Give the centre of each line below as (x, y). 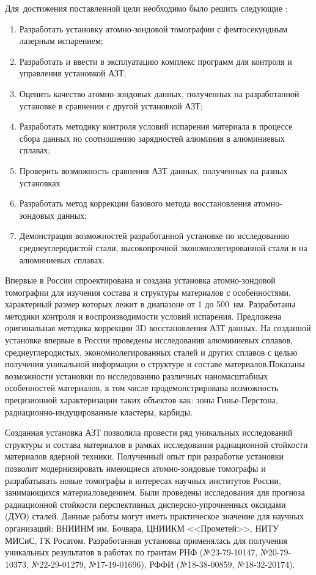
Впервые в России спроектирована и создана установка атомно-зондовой (140, 280)
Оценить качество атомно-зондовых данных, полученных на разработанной (159, 93)
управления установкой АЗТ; (73, 73)
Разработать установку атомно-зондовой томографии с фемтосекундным (153, 28)
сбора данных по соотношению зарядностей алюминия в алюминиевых (152, 138)
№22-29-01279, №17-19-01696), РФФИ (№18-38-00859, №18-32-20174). (163, 564)
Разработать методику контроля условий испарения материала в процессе (156, 126)
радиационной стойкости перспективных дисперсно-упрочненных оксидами (145, 504)
